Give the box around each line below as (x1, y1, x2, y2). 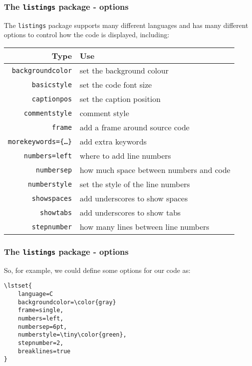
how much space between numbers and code (79, 164, 230, 176)
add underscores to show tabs (79, 207, 181, 219)
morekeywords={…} (8, 137, 72, 146)
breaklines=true (18, 347, 71, 355)
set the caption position (79, 93, 161, 105)
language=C (18, 291, 53, 298)
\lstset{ (4, 282, 32, 290)
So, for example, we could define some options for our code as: (4, 265, 191, 275)
